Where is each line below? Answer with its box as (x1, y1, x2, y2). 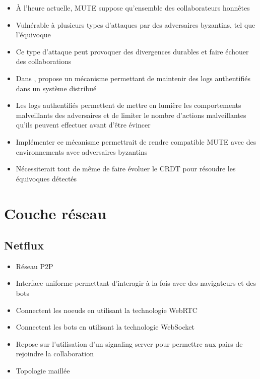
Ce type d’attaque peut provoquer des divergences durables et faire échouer (16, 46, 249, 56)
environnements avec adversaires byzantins (16, 146, 148, 157)
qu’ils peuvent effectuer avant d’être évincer (16, 119, 151, 130)
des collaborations (16, 56, 72, 67)
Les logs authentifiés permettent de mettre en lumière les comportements (16, 100, 241, 110)
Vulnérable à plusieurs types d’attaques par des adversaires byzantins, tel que (16, 19, 255, 30)
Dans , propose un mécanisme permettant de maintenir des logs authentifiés (16, 73, 250, 83)
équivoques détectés (16, 173, 77, 183)
